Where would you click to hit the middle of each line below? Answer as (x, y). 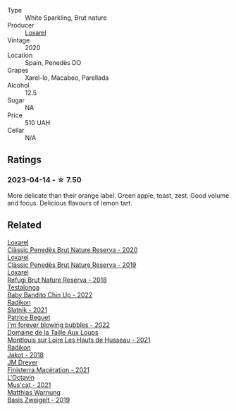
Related (25, 225)
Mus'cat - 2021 (29, 385)
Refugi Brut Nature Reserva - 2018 (57, 280)
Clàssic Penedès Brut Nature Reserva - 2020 (73, 249)
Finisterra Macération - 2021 (49, 369)
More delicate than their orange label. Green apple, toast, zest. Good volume (118, 195)
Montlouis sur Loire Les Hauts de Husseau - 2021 (79, 340)
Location (20, 55)
